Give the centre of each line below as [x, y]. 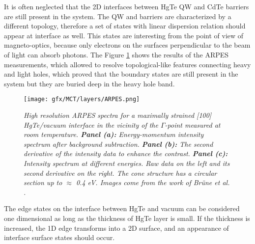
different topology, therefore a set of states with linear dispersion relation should [125, 26]
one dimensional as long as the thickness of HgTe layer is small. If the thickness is [127, 218]
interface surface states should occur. [59, 237]
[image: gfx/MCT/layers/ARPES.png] [82, 99]
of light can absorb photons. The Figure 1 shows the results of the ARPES [116, 54]
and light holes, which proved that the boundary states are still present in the [121, 74]
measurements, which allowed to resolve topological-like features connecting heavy [127, 64]
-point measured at [193, 124]
